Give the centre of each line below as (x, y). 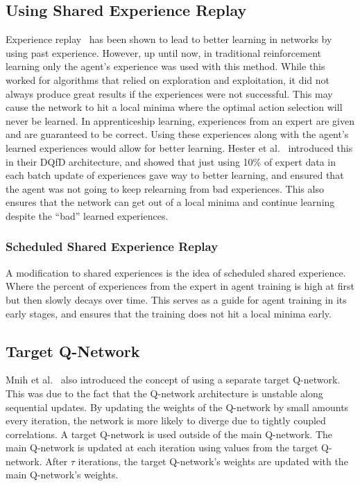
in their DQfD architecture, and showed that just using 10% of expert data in (171, 161)
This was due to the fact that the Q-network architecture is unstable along (164, 393)
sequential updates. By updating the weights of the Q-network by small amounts (177, 407)
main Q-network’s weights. (62, 475)
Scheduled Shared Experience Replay (112, 246)
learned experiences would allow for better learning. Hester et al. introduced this (179, 147)
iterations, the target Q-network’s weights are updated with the (213, 461)
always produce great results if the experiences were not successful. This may (169, 93)
